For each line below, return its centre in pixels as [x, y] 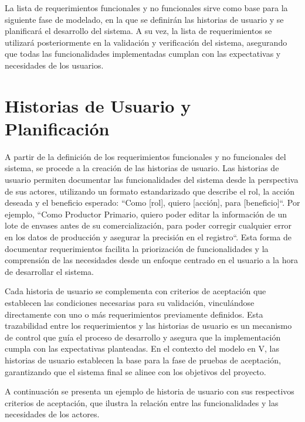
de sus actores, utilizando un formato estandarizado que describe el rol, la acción [150, 191]
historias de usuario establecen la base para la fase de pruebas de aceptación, [143, 360]
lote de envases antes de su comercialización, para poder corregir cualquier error [148, 225]
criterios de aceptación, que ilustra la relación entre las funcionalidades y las [142, 402]
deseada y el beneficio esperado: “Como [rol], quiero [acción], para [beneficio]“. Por [152, 203]
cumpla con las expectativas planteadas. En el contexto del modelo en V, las [142, 348]
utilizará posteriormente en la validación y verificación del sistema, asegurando [146, 42]
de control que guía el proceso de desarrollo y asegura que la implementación [143, 337]
